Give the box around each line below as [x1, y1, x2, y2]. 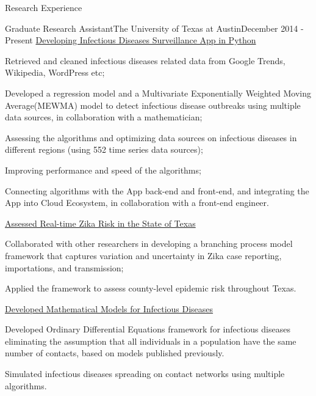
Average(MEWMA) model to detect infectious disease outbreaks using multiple [5, 98, 301, 111]
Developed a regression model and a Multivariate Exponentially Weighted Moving [5, 86, 311, 99]
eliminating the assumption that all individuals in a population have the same [5, 334, 296, 347]
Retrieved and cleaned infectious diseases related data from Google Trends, [5, 54, 285, 67]
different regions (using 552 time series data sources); [5, 143, 203, 156]
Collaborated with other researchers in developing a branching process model [5, 237, 293, 250]
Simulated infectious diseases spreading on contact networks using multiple [5, 367, 285, 380]
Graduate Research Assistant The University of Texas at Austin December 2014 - [5, 21, 304, 34]
